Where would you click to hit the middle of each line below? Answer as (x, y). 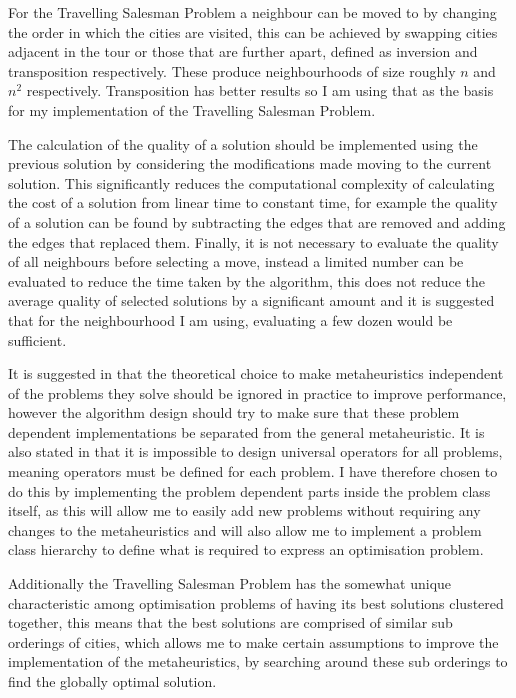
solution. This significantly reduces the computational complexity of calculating (251, 182)
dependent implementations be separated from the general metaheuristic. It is (246, 431)
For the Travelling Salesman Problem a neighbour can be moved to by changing (252, 12)
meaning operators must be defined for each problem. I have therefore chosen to (253, 471)
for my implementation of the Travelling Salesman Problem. (192, 109)
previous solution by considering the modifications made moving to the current (250, 163)
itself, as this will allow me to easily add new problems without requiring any (244, 510)
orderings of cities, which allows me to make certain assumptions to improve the (253, 641)
